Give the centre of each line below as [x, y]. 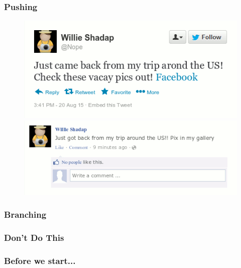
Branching [25, 214]
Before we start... [40, 260]
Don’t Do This [34, 238]
